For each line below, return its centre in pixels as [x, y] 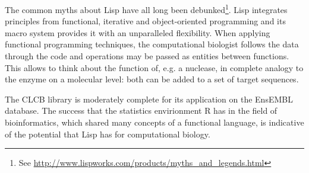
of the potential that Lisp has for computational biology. [108, 134]
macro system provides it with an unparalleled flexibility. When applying [138, 32]
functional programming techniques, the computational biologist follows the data [152, 44]
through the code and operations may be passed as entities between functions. [147, 56]
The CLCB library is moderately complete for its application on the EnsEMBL [149, 99]
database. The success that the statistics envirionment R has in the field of [141, 110]
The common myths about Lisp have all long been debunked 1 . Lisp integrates [146, 9]
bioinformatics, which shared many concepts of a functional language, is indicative [154, 122]
